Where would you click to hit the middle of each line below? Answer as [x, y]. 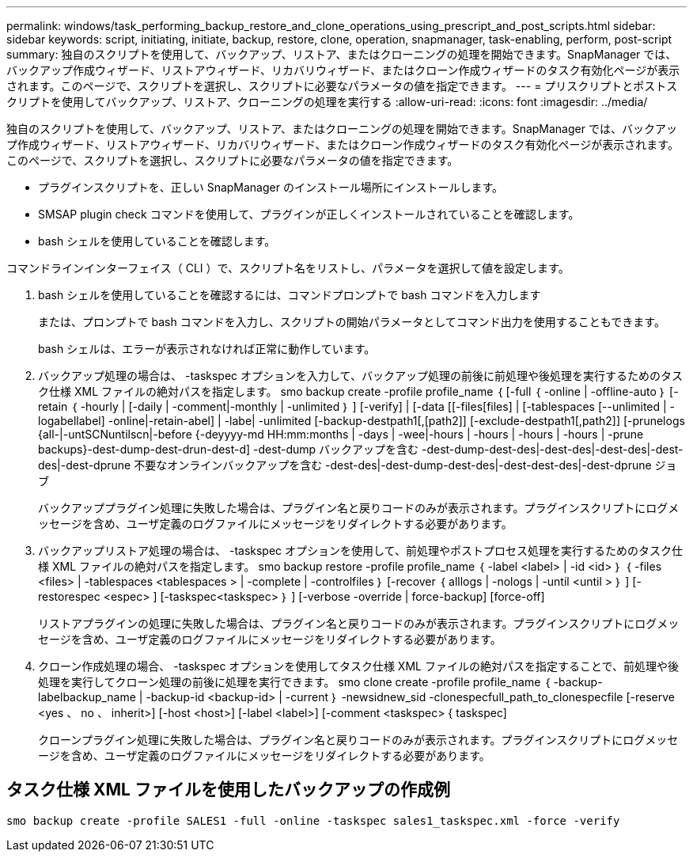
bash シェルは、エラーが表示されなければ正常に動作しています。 [207, 349]
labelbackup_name [87, 697]
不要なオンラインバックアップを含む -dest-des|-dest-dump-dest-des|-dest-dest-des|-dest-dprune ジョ [405, 465]
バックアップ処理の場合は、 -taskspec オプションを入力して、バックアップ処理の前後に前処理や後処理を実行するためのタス [360, 376]
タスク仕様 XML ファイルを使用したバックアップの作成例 [228, 790]
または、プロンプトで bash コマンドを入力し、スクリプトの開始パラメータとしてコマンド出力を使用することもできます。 [352, 322]
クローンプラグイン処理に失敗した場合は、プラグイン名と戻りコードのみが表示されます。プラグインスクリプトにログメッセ [358, 740]
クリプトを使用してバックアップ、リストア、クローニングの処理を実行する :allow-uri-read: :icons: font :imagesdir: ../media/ [327, 102]
